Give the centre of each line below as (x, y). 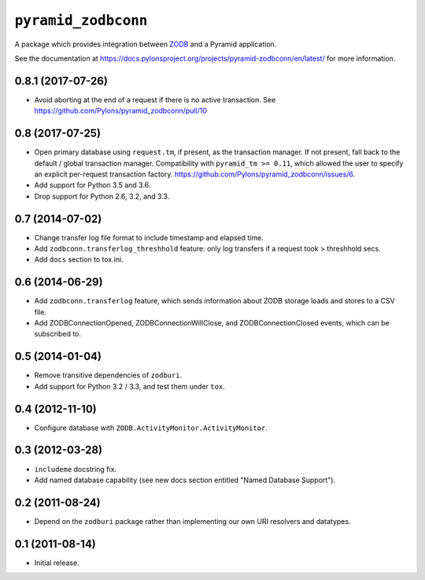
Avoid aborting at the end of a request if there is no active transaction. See (155, 99)
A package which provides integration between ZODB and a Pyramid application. (146, 44)
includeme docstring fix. (76, 469)
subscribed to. (58, 334)
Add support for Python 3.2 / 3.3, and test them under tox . (130, 386)
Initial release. (57, 563)
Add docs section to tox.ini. (79, 259)
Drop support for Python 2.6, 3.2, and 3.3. (102, 196)
